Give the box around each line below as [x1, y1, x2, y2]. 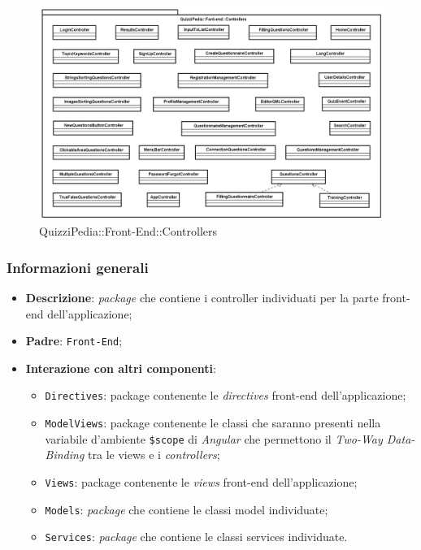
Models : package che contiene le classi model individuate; [45, 500, 328, 518]
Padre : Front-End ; [25, 332, 123, 349]
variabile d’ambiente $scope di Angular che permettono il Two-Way [45, 430, 383, 447]
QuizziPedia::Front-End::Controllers [39, 223, 218, 240]
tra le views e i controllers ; [88, 446, 220, 463]
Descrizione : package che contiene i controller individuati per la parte [25, 288, 379, 305]
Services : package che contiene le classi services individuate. [45, 528, 348, 545]
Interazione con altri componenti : [25, 359, 216, 376]
